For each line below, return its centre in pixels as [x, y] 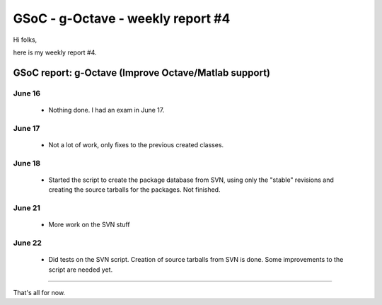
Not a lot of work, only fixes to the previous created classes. [136, 144]
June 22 [28, 243]
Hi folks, [25, 40]
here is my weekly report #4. [55, 52]
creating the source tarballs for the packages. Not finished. [134, 190]
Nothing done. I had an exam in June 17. [106, 110]
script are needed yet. [81, 270]
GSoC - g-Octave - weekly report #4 [122, 18]
